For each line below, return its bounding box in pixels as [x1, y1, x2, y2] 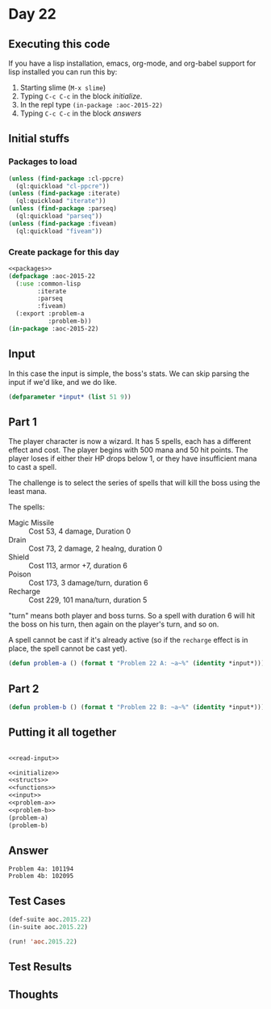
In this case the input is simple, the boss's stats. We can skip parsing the [8, 369, 250, 378]
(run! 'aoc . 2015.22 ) [8, 937, 78, 946]
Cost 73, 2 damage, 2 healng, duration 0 [28, 543, 163, 554]
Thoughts [8, 987, 59, 1001]
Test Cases [8, 894, 66, 908]
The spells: [8, 502, 45, 512]
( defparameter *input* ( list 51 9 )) [8, 393, 131, 401]
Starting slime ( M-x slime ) [19, 82, 106, 92]
